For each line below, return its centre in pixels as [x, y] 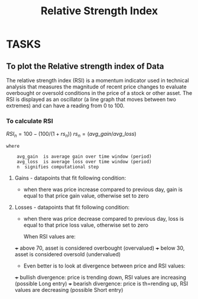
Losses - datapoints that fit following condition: [72, 207]
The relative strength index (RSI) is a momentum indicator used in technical [98, 80]
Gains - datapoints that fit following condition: [70, 178]
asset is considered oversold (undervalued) [68, 255]
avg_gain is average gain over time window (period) [84, 157]
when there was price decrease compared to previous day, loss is [104, 219]
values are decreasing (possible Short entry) [69, 290]
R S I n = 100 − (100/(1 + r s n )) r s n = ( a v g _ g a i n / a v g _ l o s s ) [72, 135]
